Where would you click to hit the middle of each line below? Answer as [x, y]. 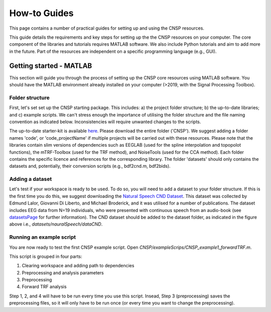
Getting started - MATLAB [51, 66]
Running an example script [43, 237]
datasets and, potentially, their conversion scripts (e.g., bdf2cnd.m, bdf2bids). [90, 166]
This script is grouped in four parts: [46, 256]
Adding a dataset [31, 179]
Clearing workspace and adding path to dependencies [78, 266]
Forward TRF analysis [44, 287]
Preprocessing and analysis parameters [63, 273]
